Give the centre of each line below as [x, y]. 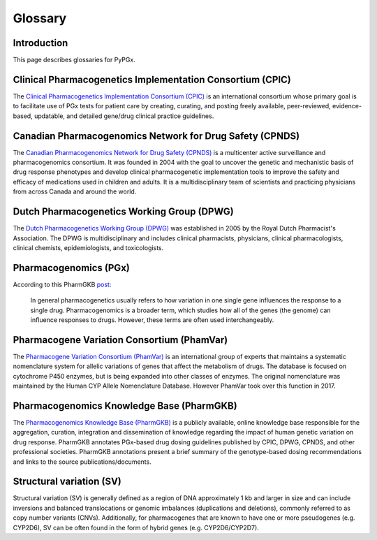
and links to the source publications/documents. [82, 462]
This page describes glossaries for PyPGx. [74, 60]
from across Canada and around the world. [75, 191]
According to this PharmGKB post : [62, 284]
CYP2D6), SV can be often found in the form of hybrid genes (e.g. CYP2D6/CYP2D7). [136, 527]
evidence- [347, 106]
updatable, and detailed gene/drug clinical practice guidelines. [124, 116]
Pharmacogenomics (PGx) [72, 268]
